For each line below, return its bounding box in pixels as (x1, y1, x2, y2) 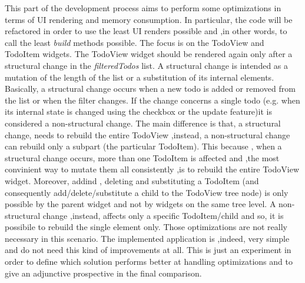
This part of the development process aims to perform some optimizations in (5, 2, 281, 14)
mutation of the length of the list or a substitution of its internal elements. (5, 71, 274, 83)
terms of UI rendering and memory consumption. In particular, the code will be (5, 13, 293, 25)
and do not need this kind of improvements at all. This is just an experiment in (5, 244, 291, 256)
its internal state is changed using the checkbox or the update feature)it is (5, 105, 272, 118)
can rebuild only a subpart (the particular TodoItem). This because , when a (5, 140, 282, 152)
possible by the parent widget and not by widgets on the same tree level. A (5, 198, 276, 210)
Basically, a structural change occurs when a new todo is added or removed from (5, 82, 296, 95)
